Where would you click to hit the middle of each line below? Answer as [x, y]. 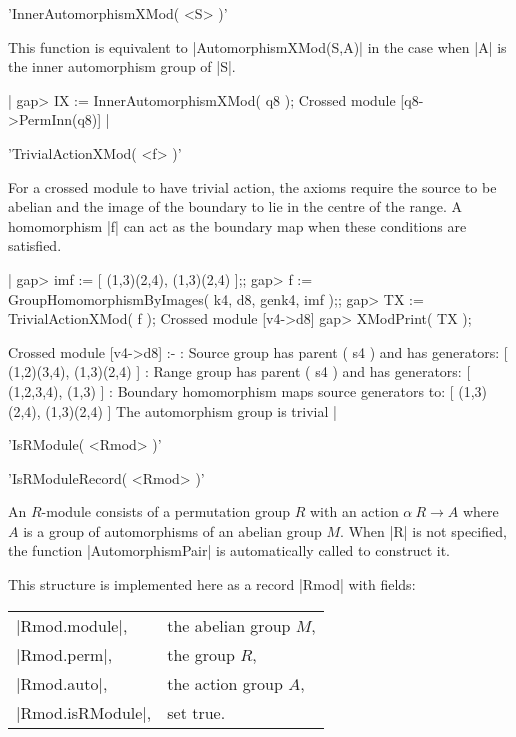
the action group [225, 683]
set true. [196, 712]
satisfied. [35, 245]
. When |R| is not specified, [423, 530]
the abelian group [229, 625]
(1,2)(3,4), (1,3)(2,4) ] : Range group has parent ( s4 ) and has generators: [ [239, 371]
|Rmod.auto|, [62, 683]
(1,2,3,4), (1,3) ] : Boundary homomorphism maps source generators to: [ [231, 390]
